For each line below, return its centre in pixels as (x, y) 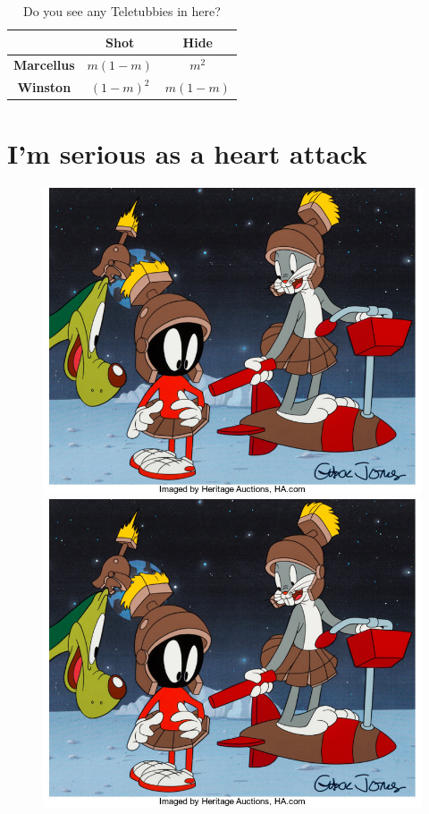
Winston (44, 87)
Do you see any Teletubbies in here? (122, 11)
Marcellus (44, 65)
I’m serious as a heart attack (187, 153)
